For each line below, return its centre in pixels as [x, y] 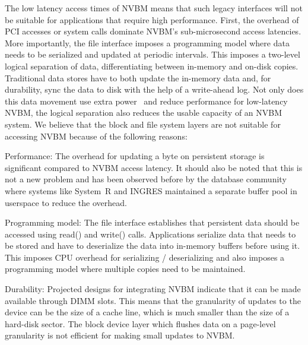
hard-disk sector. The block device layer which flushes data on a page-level [140, 323]
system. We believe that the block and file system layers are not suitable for [143, 124]
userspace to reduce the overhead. [66, 202]
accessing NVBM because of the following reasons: [96, 136]
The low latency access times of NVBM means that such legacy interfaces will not [154, 8]
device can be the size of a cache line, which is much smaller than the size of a [147, 312]
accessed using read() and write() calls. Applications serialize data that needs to [150, 234]
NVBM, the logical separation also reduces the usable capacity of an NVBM [144, 113]
